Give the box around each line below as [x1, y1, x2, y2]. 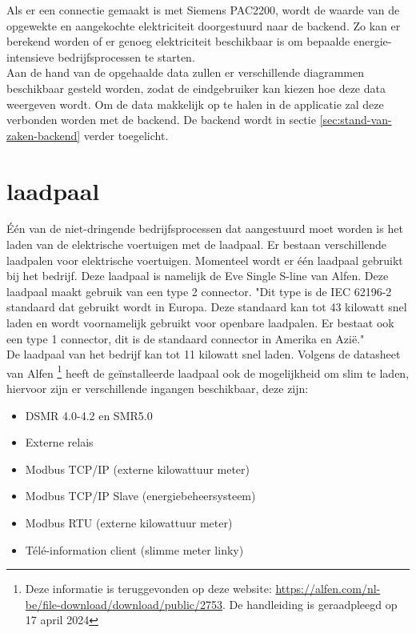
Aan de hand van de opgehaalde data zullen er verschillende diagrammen [6, 64, 365, 81]
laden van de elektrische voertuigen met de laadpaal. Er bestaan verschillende [6, 236, 387, 253]
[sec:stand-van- [319, 111, 392, 128]
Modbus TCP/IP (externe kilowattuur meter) [25, 460, 250, 477]
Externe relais [25, 434, 94, 451]
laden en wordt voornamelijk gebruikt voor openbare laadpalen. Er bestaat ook [6, 314, 394, 331]
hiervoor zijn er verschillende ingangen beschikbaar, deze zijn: [6, 380, 309, 397]
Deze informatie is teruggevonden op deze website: [25, 580, 272, 597]
